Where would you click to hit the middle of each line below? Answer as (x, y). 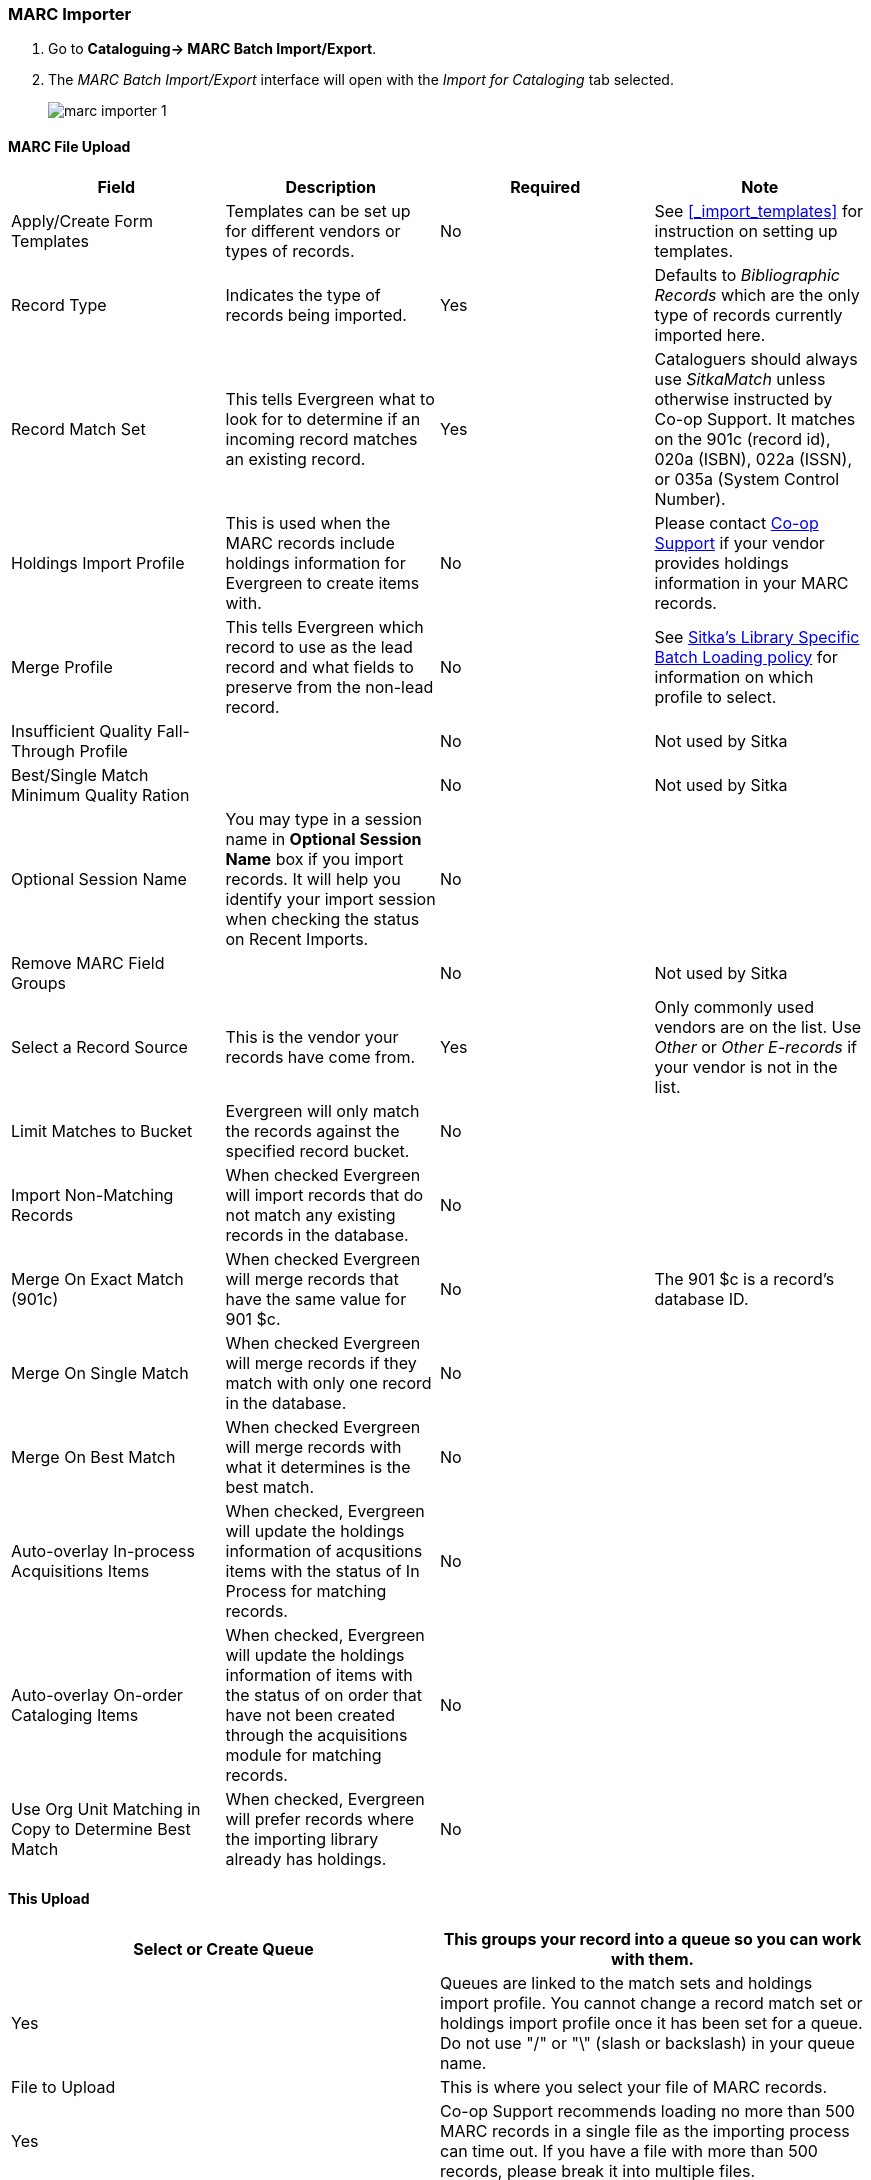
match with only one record (328, 1382)
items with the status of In (322, 1570)
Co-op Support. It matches (755, 418)
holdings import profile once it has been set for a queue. (651, 2022)
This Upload (49, 1899)
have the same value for (316, 1298)
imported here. (710, 334)
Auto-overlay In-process (103, 1550)
